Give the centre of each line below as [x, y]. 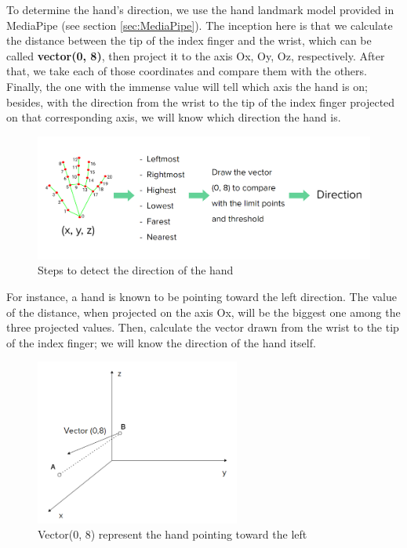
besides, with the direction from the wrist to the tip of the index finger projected [201, 102]
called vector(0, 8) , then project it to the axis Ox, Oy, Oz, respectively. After [196, 55]
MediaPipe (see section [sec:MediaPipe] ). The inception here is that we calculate [200, 25]
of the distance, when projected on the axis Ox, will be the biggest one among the [203, 312]
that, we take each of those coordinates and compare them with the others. [187, 71]
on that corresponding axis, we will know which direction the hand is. [174, 117]
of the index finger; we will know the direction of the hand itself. [161, 342]
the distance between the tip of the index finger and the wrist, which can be [189, 40]
